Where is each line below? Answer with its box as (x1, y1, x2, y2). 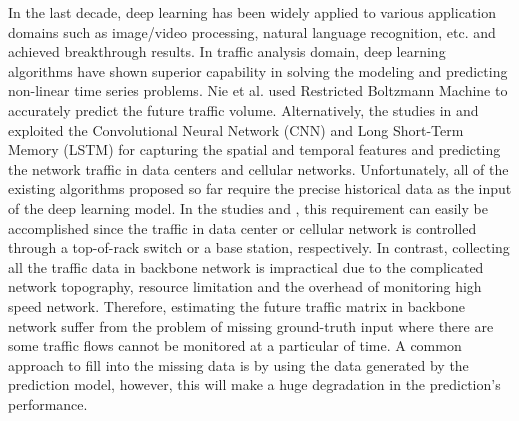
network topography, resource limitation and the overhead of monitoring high (8, 276, 482, 297)
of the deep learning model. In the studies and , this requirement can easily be (8, 197, 488, 218)
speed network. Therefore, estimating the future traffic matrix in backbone (8, 295, 465, 316)
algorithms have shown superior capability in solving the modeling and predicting (8, 60, 508, 81)
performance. (8, 393, 88, 414)
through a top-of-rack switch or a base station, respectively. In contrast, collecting (8, 237, 510, 258)
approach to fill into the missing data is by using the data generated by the (8, 354, 469, 375)
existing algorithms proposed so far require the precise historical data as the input (8, 178, 512, 199)
